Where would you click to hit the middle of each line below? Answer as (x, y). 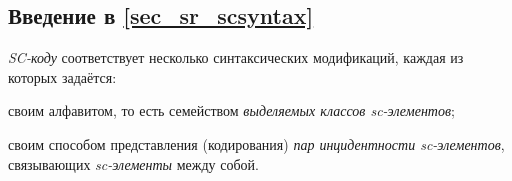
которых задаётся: (62, 76)
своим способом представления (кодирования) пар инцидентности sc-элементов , (256, 143)
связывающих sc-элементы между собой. (133, 163)
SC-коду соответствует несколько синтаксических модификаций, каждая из (236, 57)
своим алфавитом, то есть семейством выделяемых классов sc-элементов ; (231, 110)
